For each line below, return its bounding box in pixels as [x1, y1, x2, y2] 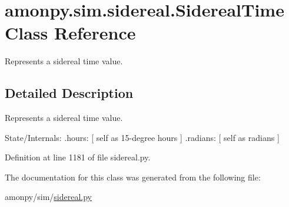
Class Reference [5, 21, 136, 45]
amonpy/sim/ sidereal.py [5, 190, 92, 203]
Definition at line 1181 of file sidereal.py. [5, 151, 151, 163]
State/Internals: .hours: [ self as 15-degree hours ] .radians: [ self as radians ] [5, 131, 280, 143]
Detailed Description [5, 84, 134, 102]
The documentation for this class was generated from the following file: [5, 170, 261, 183]
